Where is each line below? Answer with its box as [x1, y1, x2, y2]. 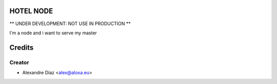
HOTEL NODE [9, 7, 53, 15]
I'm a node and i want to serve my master [9, 30, 97, 36]
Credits [9, 43, 34, 52]
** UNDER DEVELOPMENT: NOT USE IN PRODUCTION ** [9, 20, 131, 27]
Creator [9, 59, 29, 66]
